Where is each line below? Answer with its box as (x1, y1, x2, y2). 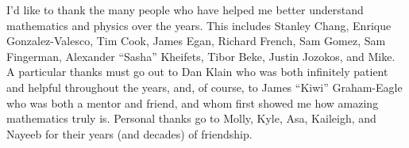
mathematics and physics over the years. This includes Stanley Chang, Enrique (6, 17, 392, 33)
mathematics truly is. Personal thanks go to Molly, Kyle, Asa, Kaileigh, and (6, 110, 376, 127)
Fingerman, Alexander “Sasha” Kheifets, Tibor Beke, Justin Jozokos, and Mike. (6, 47, 395, 64)
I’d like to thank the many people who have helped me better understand (6, 2, 364, 17)
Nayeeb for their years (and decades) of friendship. (6, 125, 253, 142)
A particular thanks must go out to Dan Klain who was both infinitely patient (6, 63, 388, 80)
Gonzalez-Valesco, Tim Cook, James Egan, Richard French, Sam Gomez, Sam (6, 32, 386, 49)
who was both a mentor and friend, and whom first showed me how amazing (6, 94, 379, 111)
